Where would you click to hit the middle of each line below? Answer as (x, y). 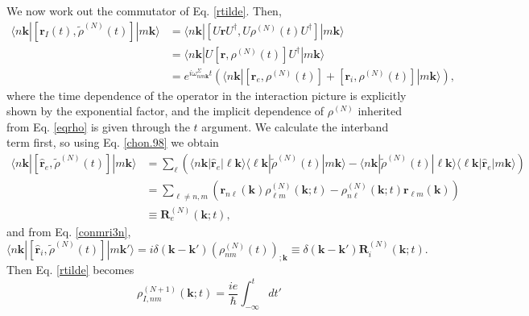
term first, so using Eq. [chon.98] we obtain (113, 142)
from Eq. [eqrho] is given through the (98, 126)
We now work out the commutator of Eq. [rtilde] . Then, (144, 10)
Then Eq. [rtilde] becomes (70, 270)
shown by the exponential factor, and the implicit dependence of (165, 111)
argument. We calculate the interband (295, 126)
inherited (380, 111)
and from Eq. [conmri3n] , (69, 231)
